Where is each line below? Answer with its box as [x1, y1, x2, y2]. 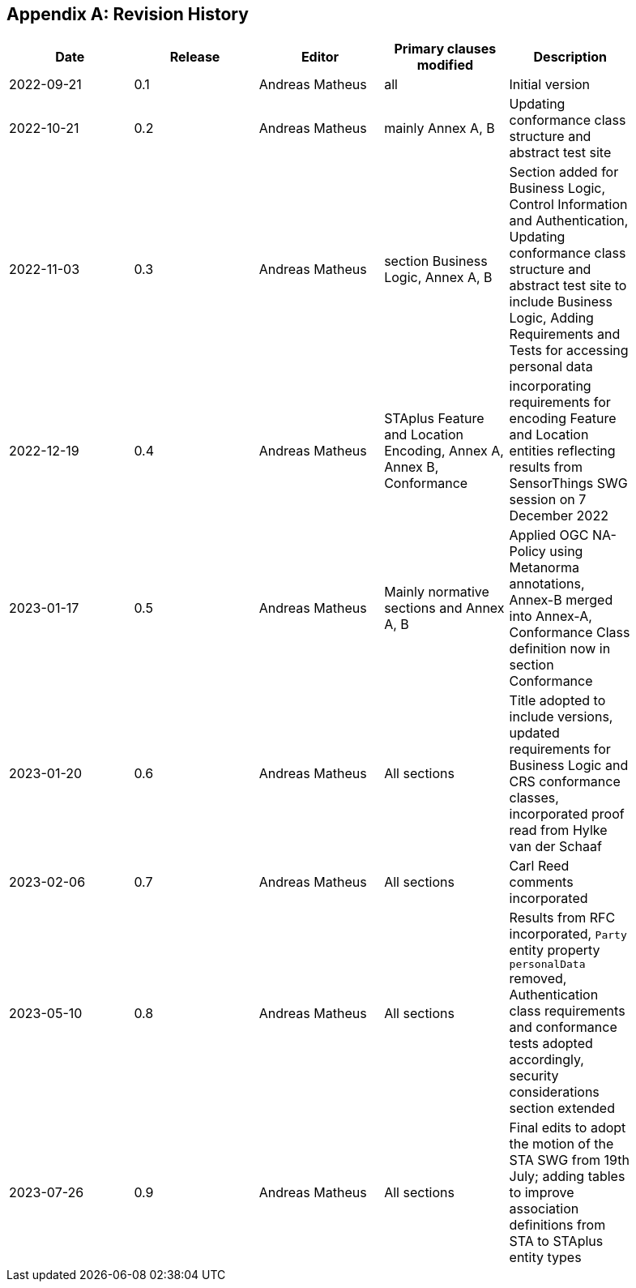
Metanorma [509, 559, 579, 576]
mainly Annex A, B [384, 120, 495, 137]
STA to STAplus [509, 1233, 604, 1250]
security [509, 1068, 559, 1085]
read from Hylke [509, 822, 608, 839]
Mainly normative [384, 584, 489, 601]
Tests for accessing [509, 342, 629, 359]
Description [533, 49, 607, 66]
